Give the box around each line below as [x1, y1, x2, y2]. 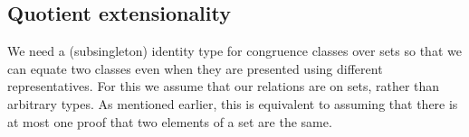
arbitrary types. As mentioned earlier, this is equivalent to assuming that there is [7, 94, 458, 113]
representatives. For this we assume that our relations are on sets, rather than [7, 77, 440, 96]
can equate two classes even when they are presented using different [7, 59, 383, 78]
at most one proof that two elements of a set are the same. [7, 112, 332, 131]
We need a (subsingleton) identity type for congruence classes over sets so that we [7, 41, 462, 60]
